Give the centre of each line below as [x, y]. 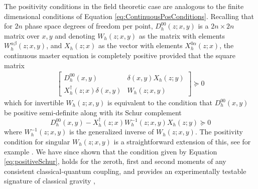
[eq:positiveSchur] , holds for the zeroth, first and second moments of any [115, 161]
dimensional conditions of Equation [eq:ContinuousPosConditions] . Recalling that [129, 16]
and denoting [75, 35]
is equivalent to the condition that [160, 102]
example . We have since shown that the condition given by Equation [111, 151]
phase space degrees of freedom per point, [89, 26]
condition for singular [37, 142]
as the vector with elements [140, 45]
